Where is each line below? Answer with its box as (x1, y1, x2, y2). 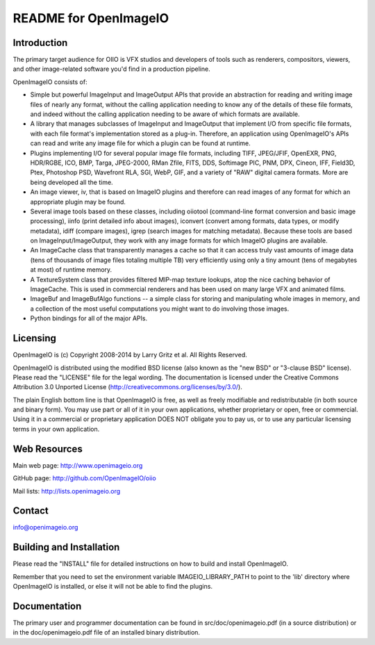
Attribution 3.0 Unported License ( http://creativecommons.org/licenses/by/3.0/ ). (12, 383, 242, 391)
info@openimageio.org (12, 523, 78, 532)
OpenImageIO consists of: (12, 77, 87, 86)
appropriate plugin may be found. (30, 197, 126, 206)
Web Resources (12, 443, 83, 455)
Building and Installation (12, 541, 120, 553)
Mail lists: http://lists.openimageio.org (12, 487, 121, 495)
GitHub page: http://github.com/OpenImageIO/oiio (12, 474, 156, 482)
